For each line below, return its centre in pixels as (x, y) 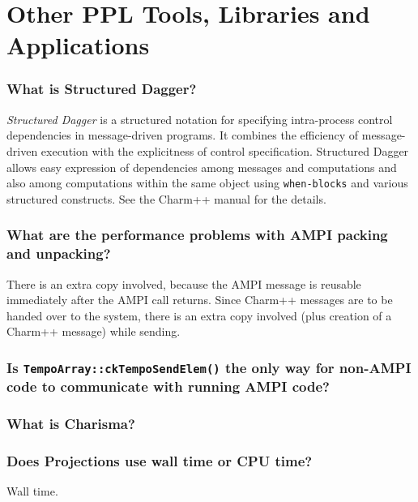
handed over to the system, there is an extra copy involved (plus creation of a (199, 315)
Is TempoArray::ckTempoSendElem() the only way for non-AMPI (209, 367)
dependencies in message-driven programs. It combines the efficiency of (183, 135)
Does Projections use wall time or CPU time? (160, 461)
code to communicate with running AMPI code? (168, 386)
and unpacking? (59, 253)
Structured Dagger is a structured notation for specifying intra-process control (200, 119)
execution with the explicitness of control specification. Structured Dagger (225, 150)
